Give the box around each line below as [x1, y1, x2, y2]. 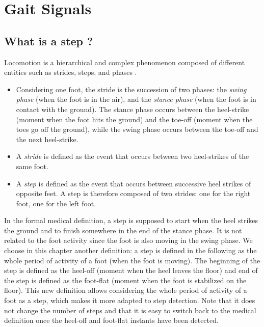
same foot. [16, 160, 48, 171]
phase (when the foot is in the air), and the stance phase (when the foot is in [16, 94, 256, 104]
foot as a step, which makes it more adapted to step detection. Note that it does [4, 295, 255, 306]
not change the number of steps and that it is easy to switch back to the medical [4, 305, 256, 315]
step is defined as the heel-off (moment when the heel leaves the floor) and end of [4, 265, 258, 276]
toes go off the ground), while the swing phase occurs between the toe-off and [16, 124, 258, 134]
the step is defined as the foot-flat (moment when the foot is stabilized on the [4, 275, 247, 285]
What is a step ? [4, 33, 93, 48]
